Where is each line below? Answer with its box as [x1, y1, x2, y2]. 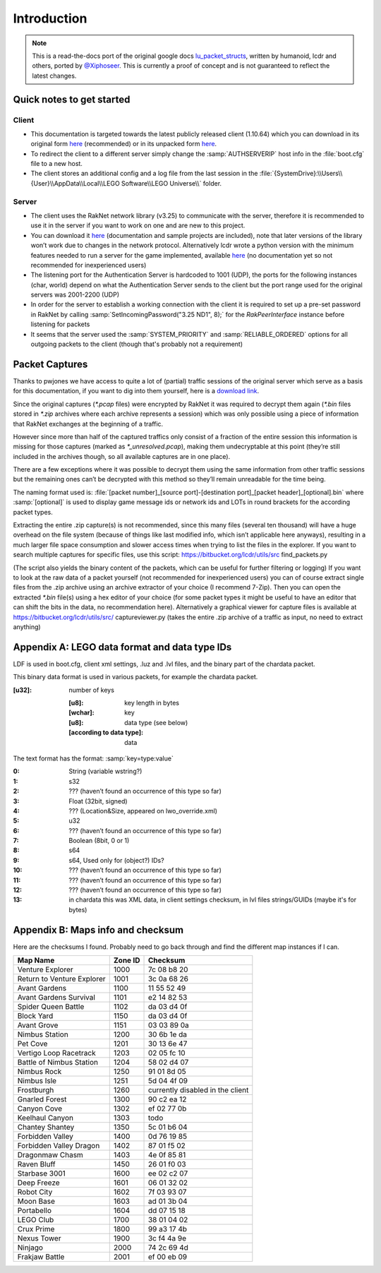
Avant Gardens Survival [17, 993, 95, 1003]
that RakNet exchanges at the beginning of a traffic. [13, 419, 164, 428]
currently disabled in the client [147, 1085, 249, 1095]
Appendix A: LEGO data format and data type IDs [13, 641, 232, 653]
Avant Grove [17, 1020, 59, 1030]
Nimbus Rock [17, 1067, 62, 1077]
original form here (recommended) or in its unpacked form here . [30, 140, 217, 148]
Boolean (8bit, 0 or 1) [68, 837, 130, 845]
